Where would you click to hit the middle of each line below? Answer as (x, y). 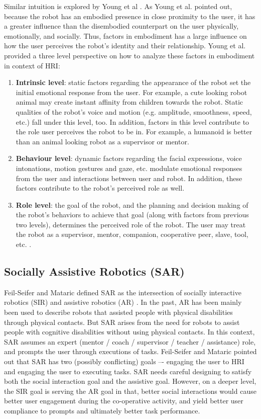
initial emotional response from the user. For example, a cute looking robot (132, 92)
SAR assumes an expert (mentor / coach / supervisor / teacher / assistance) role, (130, 341)
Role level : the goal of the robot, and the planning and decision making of (132, 204)
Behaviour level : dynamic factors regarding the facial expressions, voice (129, 158)
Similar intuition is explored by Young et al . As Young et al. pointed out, (118, 6)
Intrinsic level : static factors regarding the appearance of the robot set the (133, 82)
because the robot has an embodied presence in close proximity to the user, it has (130, 16)
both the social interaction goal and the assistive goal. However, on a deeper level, (130, 381)
